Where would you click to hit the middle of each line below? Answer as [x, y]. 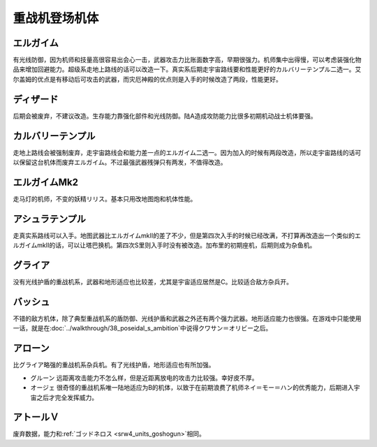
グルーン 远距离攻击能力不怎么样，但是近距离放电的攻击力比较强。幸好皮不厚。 [144, 378]
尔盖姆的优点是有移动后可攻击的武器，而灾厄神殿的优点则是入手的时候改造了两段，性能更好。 [147, 79]
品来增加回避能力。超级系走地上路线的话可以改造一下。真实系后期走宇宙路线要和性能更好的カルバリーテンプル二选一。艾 [187, 69]
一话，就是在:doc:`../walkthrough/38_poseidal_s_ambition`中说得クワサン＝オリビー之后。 [142, 328]
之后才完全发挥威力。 [67, 397]
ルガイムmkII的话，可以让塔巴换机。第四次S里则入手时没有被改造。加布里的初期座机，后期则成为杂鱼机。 [164, 245]
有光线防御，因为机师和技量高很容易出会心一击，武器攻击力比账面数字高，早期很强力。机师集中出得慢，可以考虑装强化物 [187, 60]
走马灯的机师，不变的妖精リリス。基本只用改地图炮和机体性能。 [105, 198]
